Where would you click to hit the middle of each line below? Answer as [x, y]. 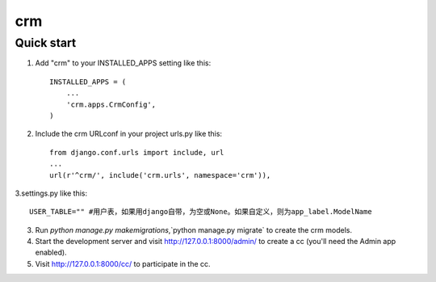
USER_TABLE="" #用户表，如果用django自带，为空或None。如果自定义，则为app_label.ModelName [201, 212]
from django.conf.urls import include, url [137, 152]
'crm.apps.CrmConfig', [111, 104]
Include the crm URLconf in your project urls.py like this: [128, 134]
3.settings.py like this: [51, 193]
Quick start [46, 43]
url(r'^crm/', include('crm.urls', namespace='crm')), [160, 175]
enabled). [51, 253]
